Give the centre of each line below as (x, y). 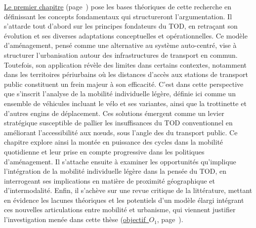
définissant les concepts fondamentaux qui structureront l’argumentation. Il (118, 16)
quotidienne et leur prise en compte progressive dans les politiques (104, 151)
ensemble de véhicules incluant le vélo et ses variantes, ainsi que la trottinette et (125, 103)
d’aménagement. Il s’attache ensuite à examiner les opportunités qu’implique (120, 161)
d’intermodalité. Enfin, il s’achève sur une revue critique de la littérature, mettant (128, 190)
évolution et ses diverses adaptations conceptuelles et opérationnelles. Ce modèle (126, 35)
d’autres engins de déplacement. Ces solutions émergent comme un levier (114, 113)
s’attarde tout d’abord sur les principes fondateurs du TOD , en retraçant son (121, 26)
